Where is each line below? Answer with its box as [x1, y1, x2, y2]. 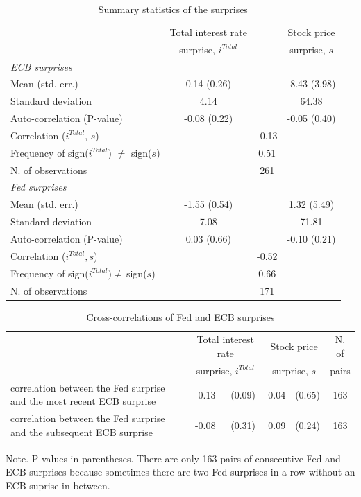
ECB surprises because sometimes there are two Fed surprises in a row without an [6, 464, 355, 479]
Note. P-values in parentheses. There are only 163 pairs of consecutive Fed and [6, 451, 341, 465]
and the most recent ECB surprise [10, 394, 156, 408]
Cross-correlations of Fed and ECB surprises [86, 309, 275, 324]
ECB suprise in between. [6, 478, 110, 493]
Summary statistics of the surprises [98, 2, 248, 16]
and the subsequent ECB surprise [10, 424, 153, 439]
